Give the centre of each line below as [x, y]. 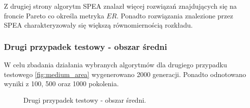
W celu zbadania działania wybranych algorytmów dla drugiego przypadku [116, 64]
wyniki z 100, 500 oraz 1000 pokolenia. [62, 84]
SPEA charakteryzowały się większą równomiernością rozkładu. [98, 25]
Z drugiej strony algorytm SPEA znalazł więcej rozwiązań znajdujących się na [120, 6]
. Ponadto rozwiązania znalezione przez [175, 15]
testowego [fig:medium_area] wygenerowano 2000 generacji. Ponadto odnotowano [125, 74]
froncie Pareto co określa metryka [54, 15]
